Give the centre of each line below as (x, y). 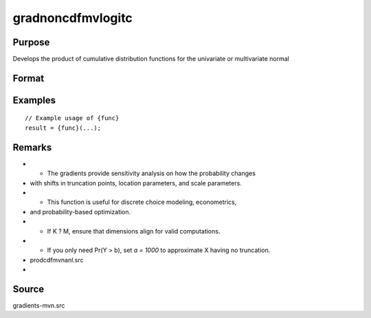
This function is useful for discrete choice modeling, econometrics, (142, 202)
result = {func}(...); (63, 128)
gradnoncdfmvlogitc (73, 18)
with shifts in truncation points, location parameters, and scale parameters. (136, 183)
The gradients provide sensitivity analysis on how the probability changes (151, 173)
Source (29, 289)
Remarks (32, 147)
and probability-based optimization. (80, 212)
